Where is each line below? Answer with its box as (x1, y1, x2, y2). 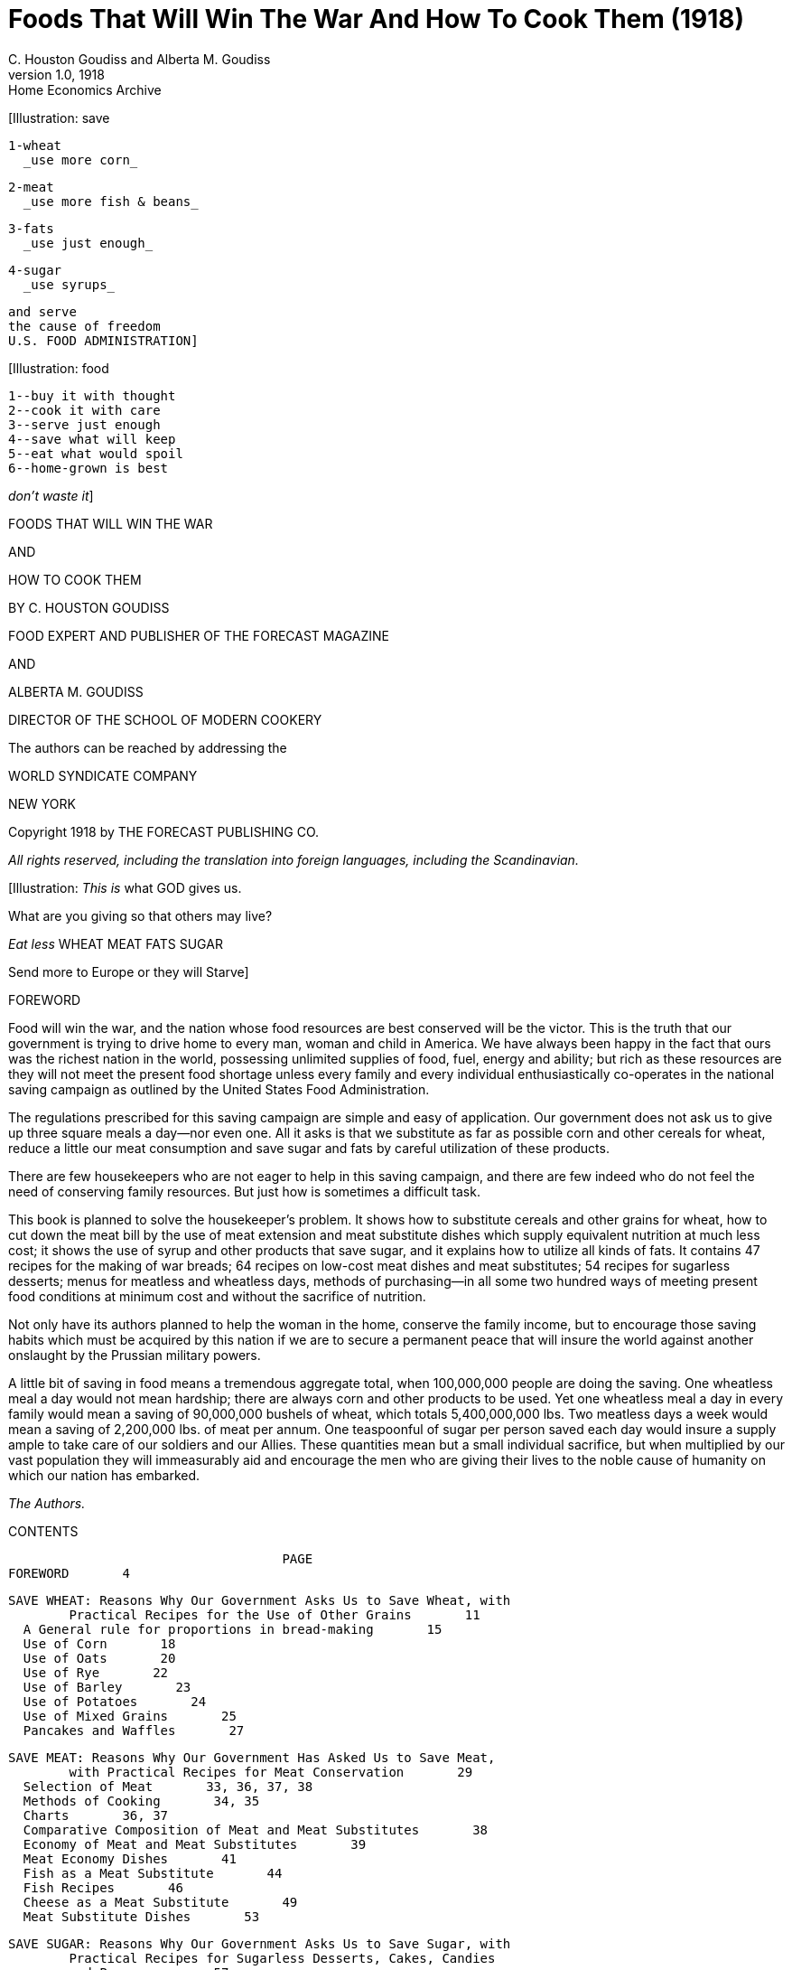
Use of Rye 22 (23, 1665, 169, 1680)
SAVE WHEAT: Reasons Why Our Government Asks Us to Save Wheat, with (8, 1592, 511, 1608)
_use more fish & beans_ (23, 193, 199, 209)
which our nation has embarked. (8, 1467, 200, 1483)
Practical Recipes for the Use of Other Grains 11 (69, 1607, 480, 1622)
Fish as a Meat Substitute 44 (23, 1865, 283, 1881)
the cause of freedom (8, 318, 161, 333)
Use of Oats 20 (23, 1650, 176, 1665)
